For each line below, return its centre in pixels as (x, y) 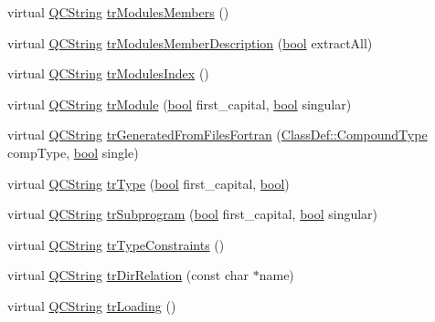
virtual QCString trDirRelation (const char (128, 275)
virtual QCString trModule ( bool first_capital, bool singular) (180, 104)
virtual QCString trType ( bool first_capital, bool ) (149, 183)
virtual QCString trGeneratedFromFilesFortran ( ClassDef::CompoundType (217, 135)
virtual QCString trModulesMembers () (118, 12)
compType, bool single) (73, 152)
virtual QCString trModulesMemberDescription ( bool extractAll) (190, 42)
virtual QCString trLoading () (92, 305)
